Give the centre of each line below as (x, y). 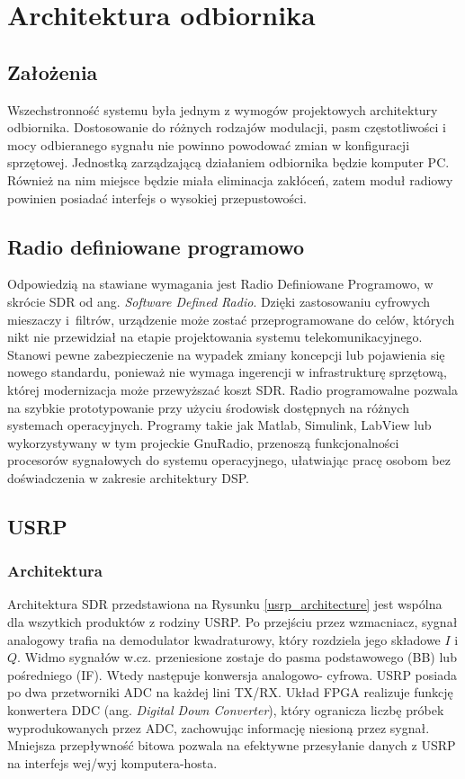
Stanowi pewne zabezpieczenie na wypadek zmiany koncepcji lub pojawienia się (226, 354)
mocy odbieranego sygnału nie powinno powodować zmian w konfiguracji (209, 144)
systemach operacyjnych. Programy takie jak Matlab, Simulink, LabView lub (219, 425)
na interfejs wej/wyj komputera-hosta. (112, 762)
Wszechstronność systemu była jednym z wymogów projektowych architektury (223, 109)
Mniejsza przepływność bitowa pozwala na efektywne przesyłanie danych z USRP (232, 745)
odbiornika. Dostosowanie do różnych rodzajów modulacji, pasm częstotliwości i (227, 127)
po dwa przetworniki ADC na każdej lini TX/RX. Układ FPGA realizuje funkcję (230, 692)
